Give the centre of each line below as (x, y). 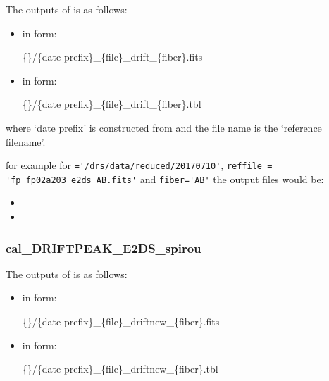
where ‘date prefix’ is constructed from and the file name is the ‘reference (164, 127)
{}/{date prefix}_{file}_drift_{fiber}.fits (112, 57)
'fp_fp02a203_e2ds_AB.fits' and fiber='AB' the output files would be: (165, 179)
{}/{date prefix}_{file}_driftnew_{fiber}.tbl (120, 369)
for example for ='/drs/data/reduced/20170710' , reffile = (139, 165)
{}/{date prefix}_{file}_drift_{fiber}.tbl (112, 104)
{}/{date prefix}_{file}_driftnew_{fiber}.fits (121, 321)
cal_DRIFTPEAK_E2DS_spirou (104, 248)
